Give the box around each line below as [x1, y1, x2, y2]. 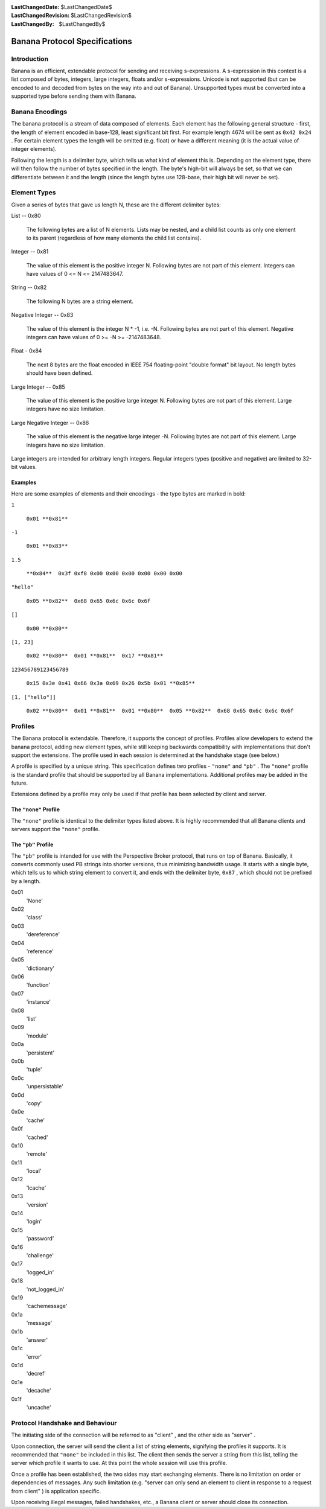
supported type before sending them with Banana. [11, 92, 137, 100]
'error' [26, 1353, 42, 1361]
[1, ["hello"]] [11, 694, 57, 700]
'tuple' [26, 1066, 42, 1073]
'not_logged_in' [26, 1286, 65, 1293]
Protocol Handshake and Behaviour [11, 1418, 117, 1427]
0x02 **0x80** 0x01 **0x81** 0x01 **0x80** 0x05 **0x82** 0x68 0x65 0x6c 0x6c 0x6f [26, 707, 294, 714]
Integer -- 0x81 [11, 248, 49, 255]
